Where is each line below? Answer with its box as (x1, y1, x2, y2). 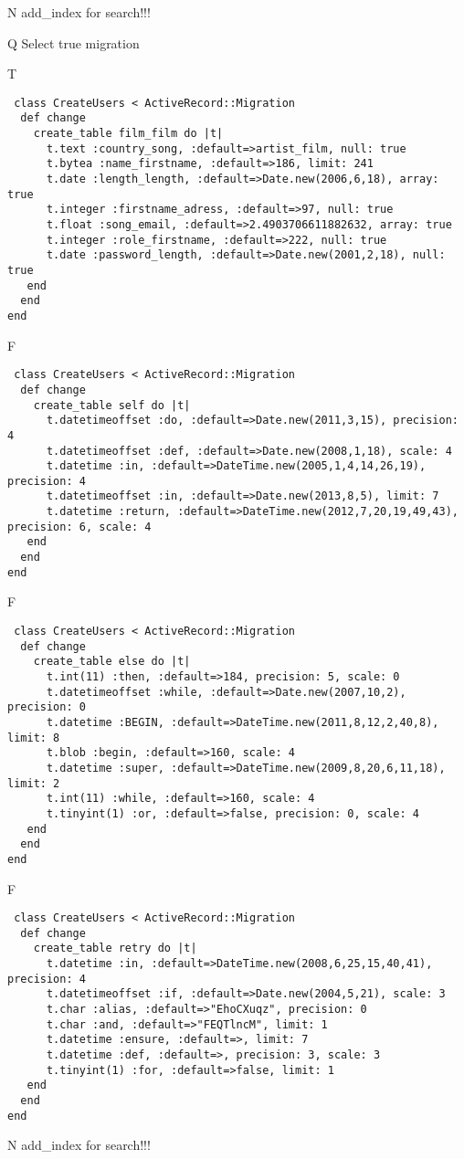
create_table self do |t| (33, 398, 191, 412)
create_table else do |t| (33, 655, 191, 669)
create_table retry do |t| (33, 942, 197, 955)
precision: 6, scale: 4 (7, 520, 152, 533)
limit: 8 (7, 731, 60, 744)
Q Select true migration (7, 33, 140, 52)
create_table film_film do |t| (33, 127, 224, 141)
